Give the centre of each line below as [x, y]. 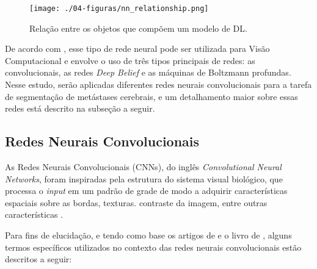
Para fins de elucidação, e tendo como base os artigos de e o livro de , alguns [148, 235]
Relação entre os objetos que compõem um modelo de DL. [138, 28]
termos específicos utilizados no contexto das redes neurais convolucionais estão [153, 247]
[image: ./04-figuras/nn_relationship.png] [119, 9]
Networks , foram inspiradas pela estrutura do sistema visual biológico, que [144, 178]
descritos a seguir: [38, 259]
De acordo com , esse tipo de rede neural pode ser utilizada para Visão [137, 48]
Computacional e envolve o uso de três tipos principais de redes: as [130, 60]
